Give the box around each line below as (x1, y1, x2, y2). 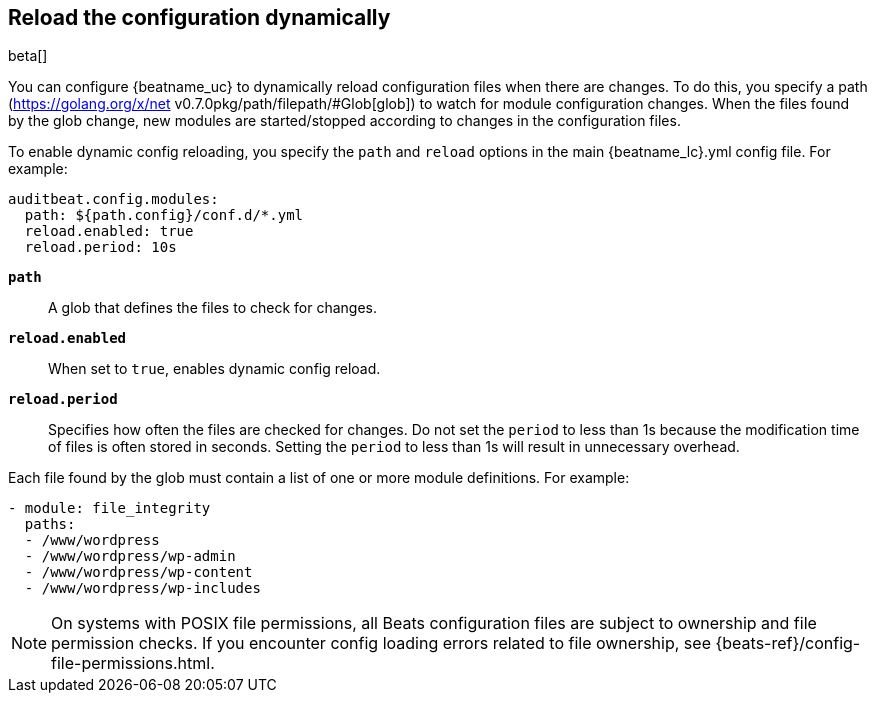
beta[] (8, 47, 48, 65)
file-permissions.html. (51, 653, 215, 674)
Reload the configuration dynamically (8, 5, 391, 30)
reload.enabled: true (24, 223, 194, 240)
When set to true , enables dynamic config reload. (48, 360, 381, 378)
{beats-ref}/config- (715, 633, 861, 654)
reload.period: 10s (24, 239, 177, 256)
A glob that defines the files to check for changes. (48, 299, 377, 317)
